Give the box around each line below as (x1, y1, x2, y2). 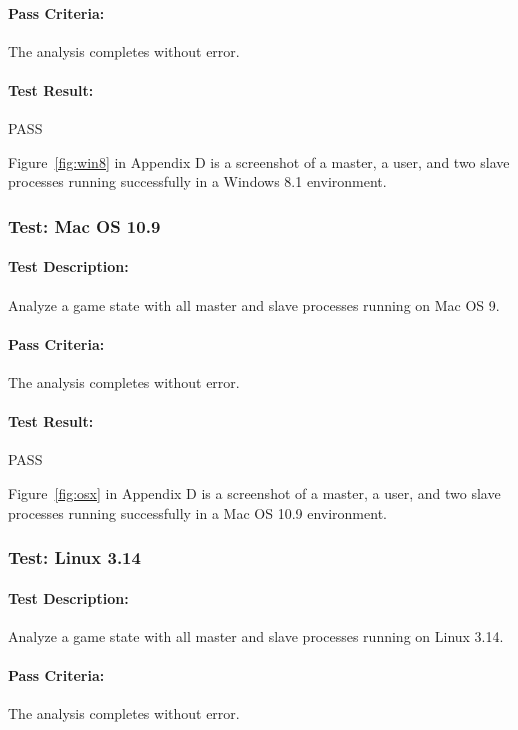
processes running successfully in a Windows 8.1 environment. (8, 171, 387, 192)
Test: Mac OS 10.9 (8, 213, 161, 238)
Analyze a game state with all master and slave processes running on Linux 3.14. (8, 625, 504, 646)
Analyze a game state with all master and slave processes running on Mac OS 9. (8, 294, 500, 315)
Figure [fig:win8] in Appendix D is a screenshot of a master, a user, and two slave (8, 151, 510, 172)
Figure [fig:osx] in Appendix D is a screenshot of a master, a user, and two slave (8, 482, 501, 503)
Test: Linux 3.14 (8, 545, 141, 570)
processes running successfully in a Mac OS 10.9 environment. (8, 502, 387, 523)
